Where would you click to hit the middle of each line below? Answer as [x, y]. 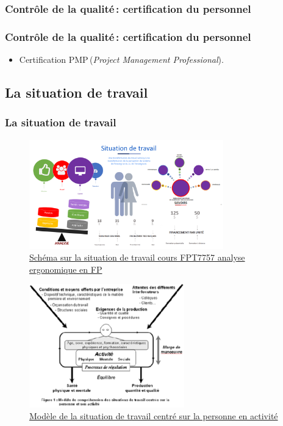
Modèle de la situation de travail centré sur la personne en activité [154, 416]
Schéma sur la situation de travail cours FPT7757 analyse [137, 257]
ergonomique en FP [66, 269]
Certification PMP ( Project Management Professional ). [121, 60]
